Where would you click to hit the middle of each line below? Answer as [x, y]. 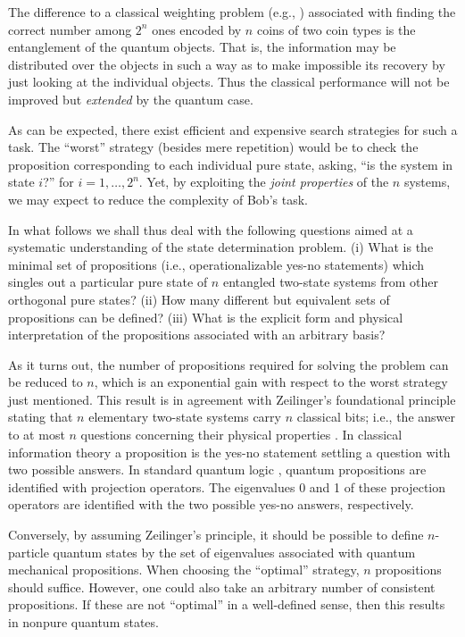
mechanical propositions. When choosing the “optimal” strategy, [184, 570]
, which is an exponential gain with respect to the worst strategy [271, 382]
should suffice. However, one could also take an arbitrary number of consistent [222, 587]
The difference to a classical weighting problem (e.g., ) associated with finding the [232, 12]
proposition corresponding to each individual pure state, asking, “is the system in [231, 164]
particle [29, 552]
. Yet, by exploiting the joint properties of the [264, 182]
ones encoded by [197, 29]
